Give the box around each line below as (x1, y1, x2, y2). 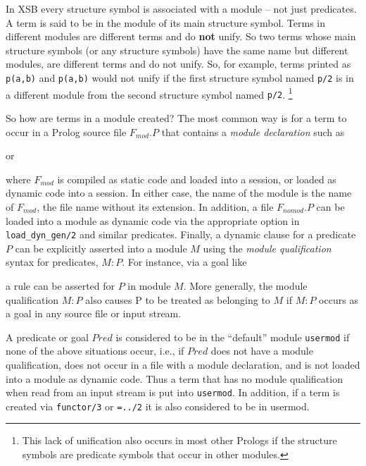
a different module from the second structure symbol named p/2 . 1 (6, 85, 293, 102)
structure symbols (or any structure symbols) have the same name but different (6, 42, 348, 57)
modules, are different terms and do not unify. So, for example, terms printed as (6, 56, 351, 71)
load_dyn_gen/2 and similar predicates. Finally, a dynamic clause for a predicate (6, 227, 356, 242)
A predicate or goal (6, 329, 89, 344)
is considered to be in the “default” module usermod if (115, 329, 350, 344)
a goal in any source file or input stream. (6, 306, 182, 321)
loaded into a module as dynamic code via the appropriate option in (6, 213, 300, 228)
